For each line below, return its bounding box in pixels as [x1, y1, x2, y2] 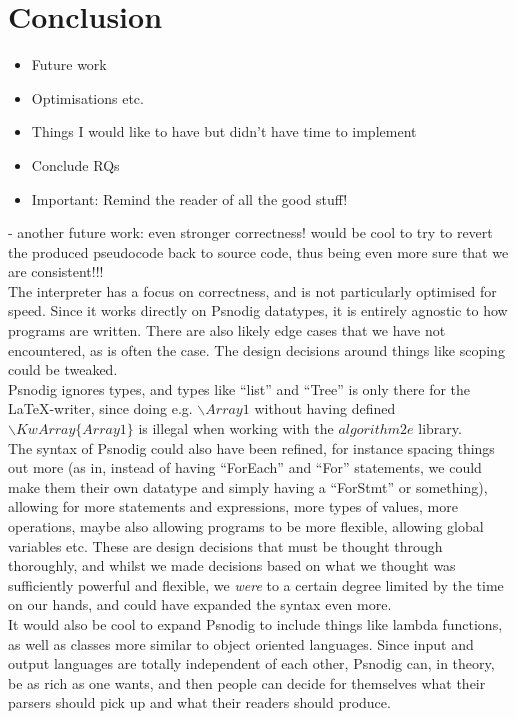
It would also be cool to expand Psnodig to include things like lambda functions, [8, 613, 503, 634]
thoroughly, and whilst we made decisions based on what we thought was [8, 555, 456, 576]
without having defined [254, 398, 396, 419]
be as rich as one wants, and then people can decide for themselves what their [8, 672, 486, 693]
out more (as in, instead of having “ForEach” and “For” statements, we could [8, 457, 482, 478]
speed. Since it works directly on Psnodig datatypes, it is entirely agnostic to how [8, 300, 508, 321]
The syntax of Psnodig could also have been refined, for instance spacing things [8, 437, 495, 458]
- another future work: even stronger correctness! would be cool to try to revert [8, 222, 493, 243]
